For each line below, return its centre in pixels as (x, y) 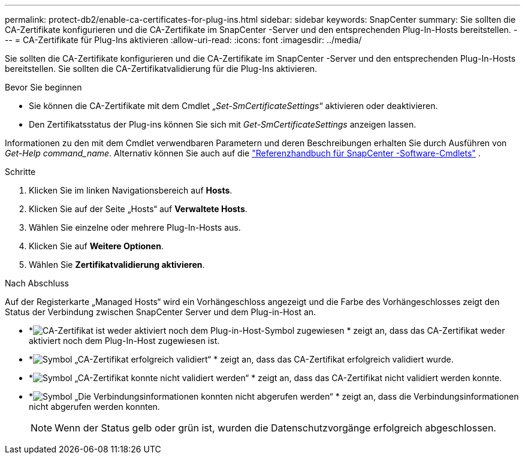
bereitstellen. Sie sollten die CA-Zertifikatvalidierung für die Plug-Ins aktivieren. (161, 69)
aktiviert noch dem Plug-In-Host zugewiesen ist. (124, 341)
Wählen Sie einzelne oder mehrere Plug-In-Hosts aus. (135, 227)
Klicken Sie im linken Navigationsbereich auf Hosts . (131, 190)
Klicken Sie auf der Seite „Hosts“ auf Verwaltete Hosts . (138, 209)
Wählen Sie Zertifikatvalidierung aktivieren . (117, 265)
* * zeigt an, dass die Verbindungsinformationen (274, 396)
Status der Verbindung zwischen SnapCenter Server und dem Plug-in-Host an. (161, 312)
